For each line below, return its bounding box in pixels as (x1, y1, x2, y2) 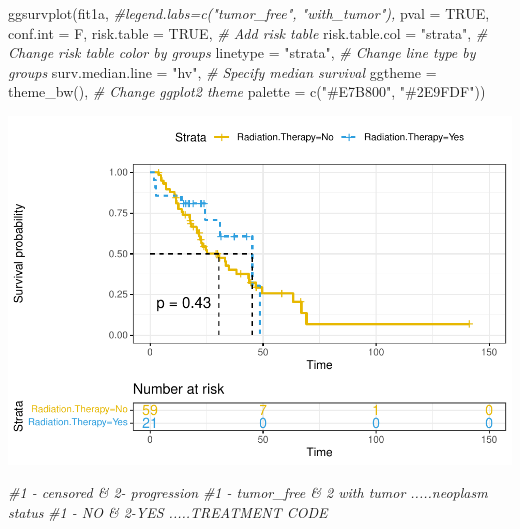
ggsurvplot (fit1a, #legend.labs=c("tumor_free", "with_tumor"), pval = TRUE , (8, 3, 490, 23)
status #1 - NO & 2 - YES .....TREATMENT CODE (8, 502, 328, 523)
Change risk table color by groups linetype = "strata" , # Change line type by (8, 42, 476, 63)
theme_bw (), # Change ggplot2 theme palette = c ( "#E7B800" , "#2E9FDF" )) (8, 81, 486, 102)
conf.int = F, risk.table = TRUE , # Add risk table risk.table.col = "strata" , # (8, 22, 488, 43)
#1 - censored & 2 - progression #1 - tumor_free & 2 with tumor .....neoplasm (8, 482, 488, 503)
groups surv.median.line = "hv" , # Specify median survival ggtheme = (8, 61, 437, 82)
